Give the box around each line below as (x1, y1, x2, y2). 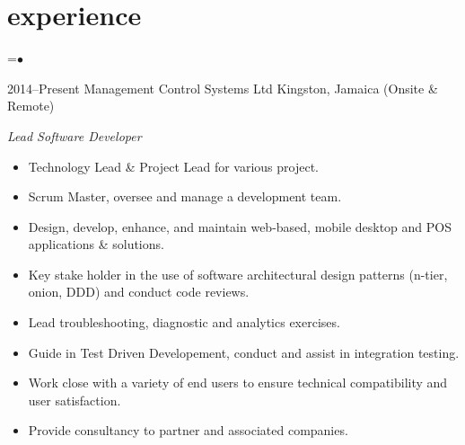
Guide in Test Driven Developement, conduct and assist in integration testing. (28, 343, 460, 361)
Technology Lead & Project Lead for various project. (28, 156, 320, 175)
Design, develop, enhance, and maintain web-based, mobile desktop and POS (28, 217, 452, 236)
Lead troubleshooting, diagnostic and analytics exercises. (28, 313, 340, 332)
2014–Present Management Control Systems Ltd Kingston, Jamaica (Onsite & (7, 78, 438, 97)
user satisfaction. (28, 390, 121, 409)
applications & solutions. (28, 235, 164, 254)
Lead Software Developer (7, 126, 142, 145)
